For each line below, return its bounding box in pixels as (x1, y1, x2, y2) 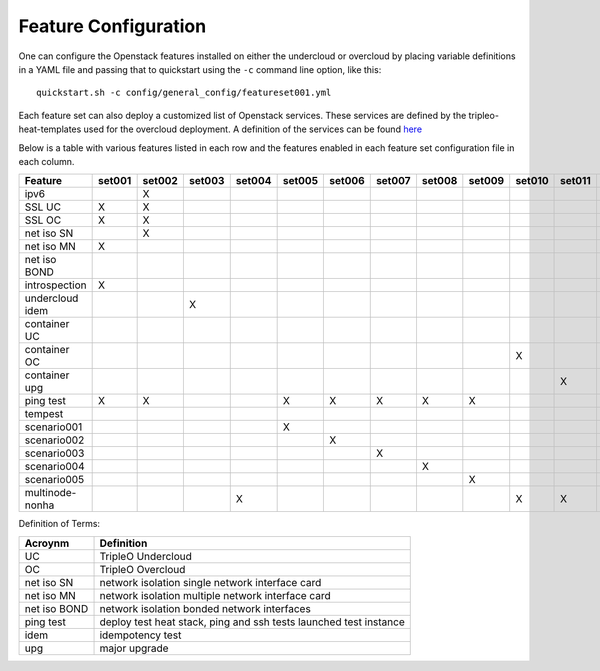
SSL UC (24, 200, 62, 214)
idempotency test (99, 628, 182, 642)
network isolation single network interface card (99, 575, 322, 589)
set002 (142, 174, 179, 188)
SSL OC (24, 213, 62, 227)
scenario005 (24, 473, 85, 487)
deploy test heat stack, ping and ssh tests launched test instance (99, 615, 405, 629)
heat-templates (18, 123, 82, 135)
